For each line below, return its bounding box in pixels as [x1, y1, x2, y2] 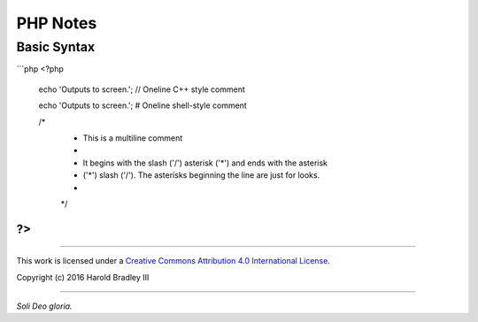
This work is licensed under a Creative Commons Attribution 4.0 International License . [16, 256, 331, 266]
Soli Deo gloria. [16, 301, 73, 311]
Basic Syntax [16, 39, 96, 55]
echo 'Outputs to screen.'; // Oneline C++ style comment [38, 84, 245, 95]
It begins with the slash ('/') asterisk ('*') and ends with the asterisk [82, 157, 328, 168]
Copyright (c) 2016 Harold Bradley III [16, 272, 150, 282]
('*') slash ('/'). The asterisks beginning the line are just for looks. [82, 170, 320, 180]
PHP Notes [16, 13, 97, 33]
